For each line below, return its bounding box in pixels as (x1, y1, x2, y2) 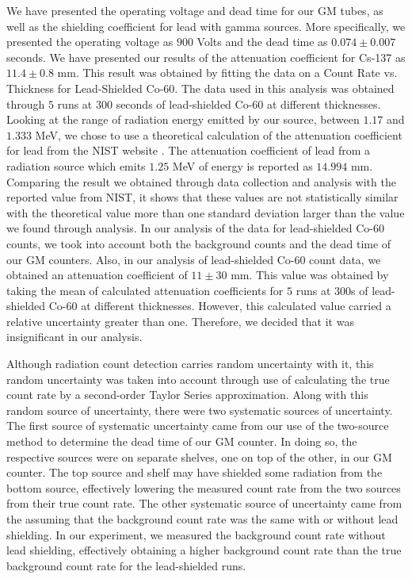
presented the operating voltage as (6, 33, 174, 50)
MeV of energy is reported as (172, 157, 313, 174)
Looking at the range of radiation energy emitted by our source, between (6, 111, 360, 128)
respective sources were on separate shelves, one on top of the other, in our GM (6, 448, 392, 465)
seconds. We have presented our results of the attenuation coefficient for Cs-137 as (6, 48, 406, 65)
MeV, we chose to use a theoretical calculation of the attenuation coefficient (35, 126, 402, 143)
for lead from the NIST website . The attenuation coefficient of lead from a (6, 142, 371, 159)
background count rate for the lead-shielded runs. (6, 557, 246, 573)
